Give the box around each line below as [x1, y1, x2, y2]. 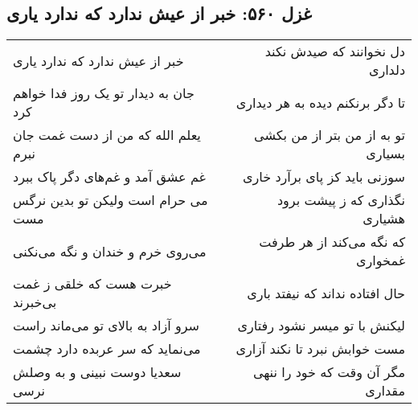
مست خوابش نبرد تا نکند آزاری [236, 339, 405, 359]
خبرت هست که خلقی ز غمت [13, 274, 172, 293]
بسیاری [366, 144, 405, 163]
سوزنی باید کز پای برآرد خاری [243, 167, 405, 187]
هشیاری [363, 209, 405, 228]
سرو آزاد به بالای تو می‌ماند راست [13, 316, 199, 335]
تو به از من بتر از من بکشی [254, 125, 405, 145]
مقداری [365, 381, 405, 400]
